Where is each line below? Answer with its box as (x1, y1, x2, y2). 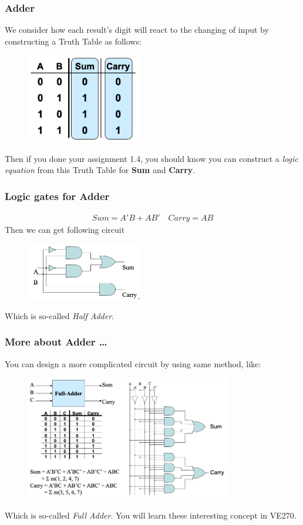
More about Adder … (5, 334, 107, 349)
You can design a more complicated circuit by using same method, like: (5, 357, 261, 370)
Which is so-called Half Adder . (5, 309, 114, 321)
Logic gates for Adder (5, 188, 110, 203)
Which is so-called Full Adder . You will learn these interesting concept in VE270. (5, 509, 297, 521)
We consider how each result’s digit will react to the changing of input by (5, 23, 269, 36)
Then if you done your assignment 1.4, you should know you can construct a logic (5, 152, 298, 164)
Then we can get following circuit (5, 223, 125, 236)
